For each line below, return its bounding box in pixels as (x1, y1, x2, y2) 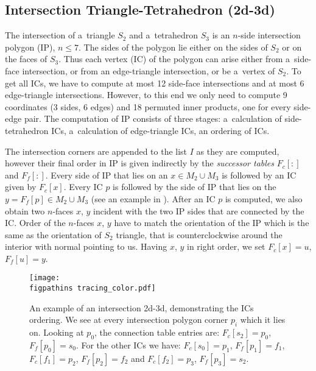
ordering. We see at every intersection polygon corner (29, 313, 228, 326)
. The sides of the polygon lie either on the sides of (79, 40, 268, 53)
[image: (29, 274, 60, 283)
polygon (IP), (5, 40, 55, 53)
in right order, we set (187, 240, 265, 253)
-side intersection (237, 29, 301, 41)
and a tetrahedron (129, 29, 198, 41)
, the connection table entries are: (94, 326, 220, 339)
